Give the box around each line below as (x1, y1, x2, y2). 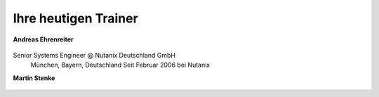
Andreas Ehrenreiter (13, 35, 74, 44)
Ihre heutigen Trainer (13, 11, 138, 26)
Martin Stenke (13, 74, 55, 82)
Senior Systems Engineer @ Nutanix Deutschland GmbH (13, 51, 175, 59)
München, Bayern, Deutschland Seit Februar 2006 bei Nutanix (30, 60, 211, 70)
